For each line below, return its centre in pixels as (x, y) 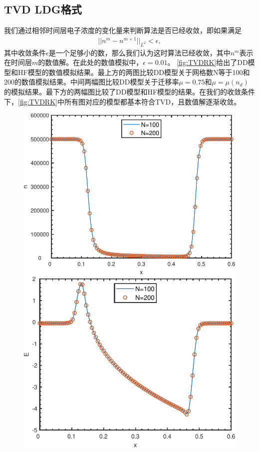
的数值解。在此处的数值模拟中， (91, 62)
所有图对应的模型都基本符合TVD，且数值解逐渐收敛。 (152, 101)
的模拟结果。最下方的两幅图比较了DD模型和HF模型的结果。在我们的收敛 (123, 92)
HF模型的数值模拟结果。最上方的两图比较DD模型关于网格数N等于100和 (134, 72)
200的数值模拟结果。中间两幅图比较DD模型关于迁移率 (92, 82)
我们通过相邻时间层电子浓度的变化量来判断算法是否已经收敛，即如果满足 (123, 30)
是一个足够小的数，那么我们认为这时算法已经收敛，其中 (139, 52)
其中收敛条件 (25, 52)
